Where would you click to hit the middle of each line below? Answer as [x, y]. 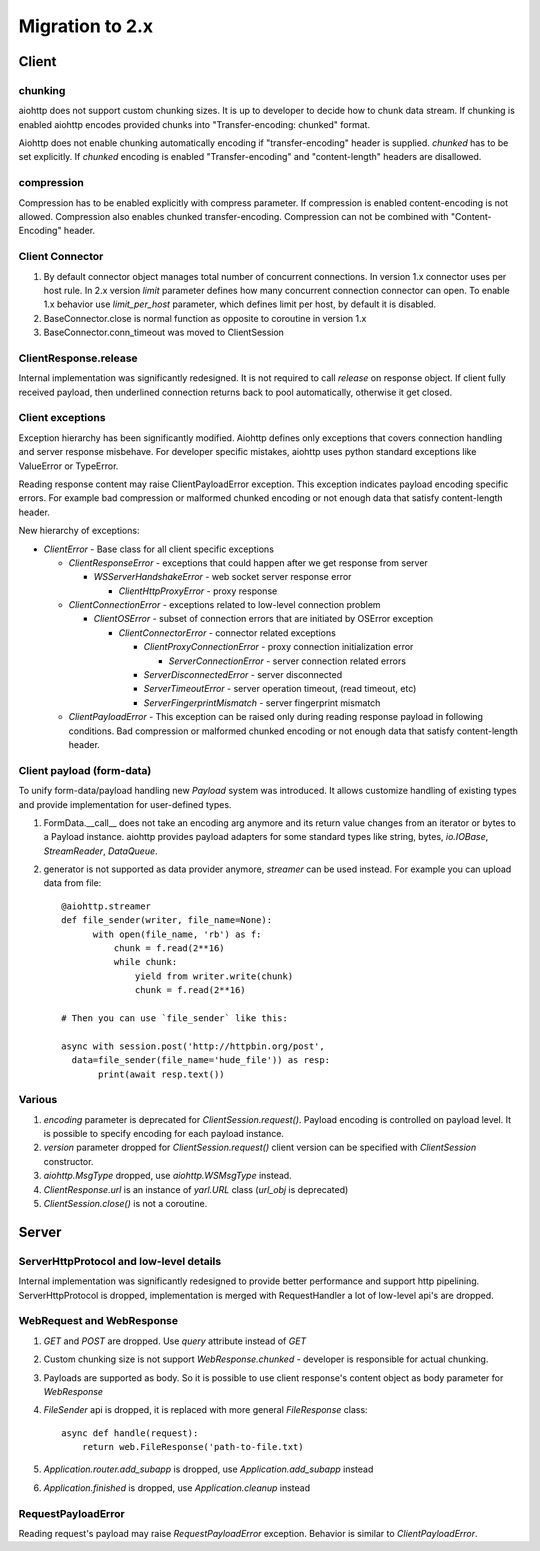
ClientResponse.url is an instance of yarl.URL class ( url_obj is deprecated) [196, 1189]
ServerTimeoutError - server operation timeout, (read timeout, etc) [280, 689]
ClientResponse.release [78, 358]
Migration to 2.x [86, 26]
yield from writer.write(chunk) [214, 976]
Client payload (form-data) [85, 770]
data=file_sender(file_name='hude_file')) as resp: [200, 1060]
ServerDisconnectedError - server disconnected [243, 675]
